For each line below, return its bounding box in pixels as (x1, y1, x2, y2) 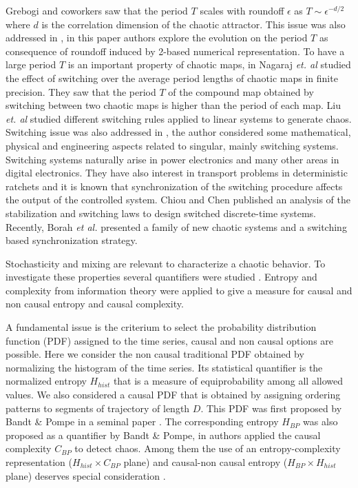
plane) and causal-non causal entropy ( (123, 455, 288, 469)
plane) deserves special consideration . (6, 468, 166, 482)
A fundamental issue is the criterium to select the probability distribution (6, 320, 317, 334)
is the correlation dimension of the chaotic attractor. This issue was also (41, 17, 346, 31)
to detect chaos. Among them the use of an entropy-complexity (74, 441, 341, 456)
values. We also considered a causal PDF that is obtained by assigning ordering (6, 387, 341, 402)
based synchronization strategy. (6, 233, 138, 247)
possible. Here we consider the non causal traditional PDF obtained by (6, 347, 304, 361)
